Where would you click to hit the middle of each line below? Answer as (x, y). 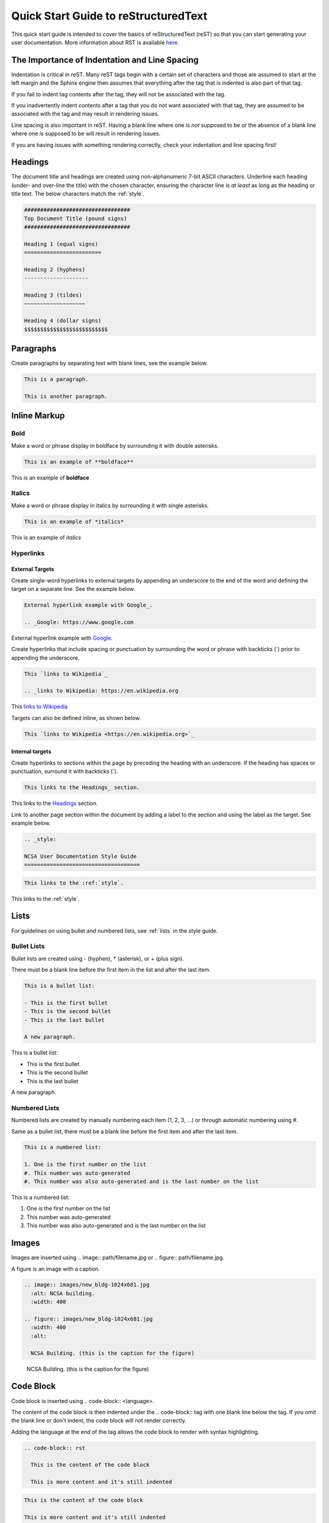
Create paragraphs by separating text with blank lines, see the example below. (110, 363)
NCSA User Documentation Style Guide (80, 856)
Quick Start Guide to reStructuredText (109, 16)
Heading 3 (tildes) (53, 295)
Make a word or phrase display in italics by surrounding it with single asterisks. (110, 505)
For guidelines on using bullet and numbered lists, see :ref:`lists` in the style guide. (115, 931)
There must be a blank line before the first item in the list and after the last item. (111, 970)
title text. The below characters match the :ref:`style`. (78, 194)
